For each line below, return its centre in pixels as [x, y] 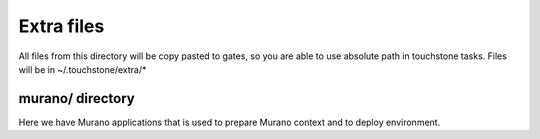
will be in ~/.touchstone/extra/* [82, 69]
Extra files [61, 26]
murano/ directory [76, 98]
